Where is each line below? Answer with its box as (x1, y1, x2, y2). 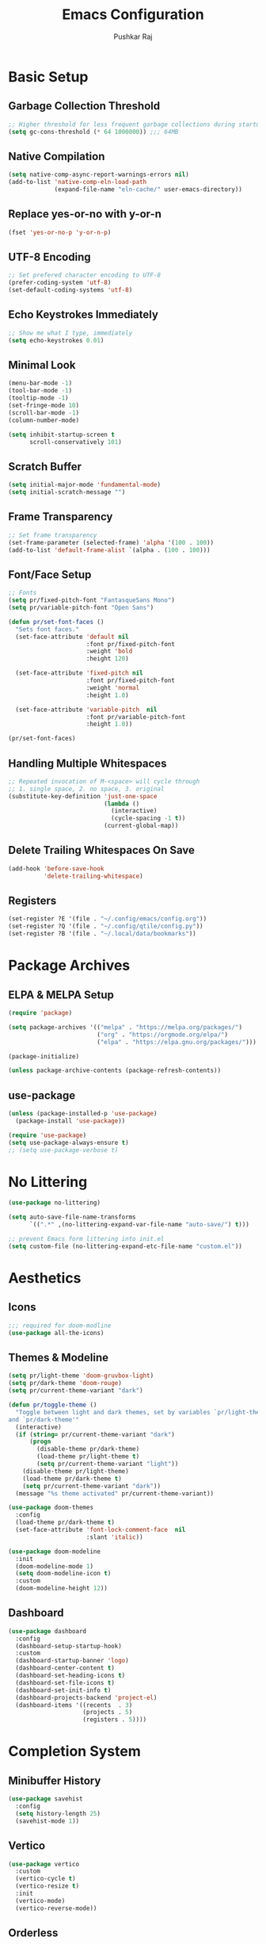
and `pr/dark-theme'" (8, 1415, 80, 1424)
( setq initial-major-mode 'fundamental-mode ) (8, 481, 161, 489)
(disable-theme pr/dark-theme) (36, 1445, 140, 1453)
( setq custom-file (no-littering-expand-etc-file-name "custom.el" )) (8, 1242, 243, 1250)
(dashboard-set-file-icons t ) (15, 1678, 115, 1686)
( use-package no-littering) (8, 1199, 101, 1207)
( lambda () (104, 799, 140, 808)
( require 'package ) (8, 1009, 73, 1017)
